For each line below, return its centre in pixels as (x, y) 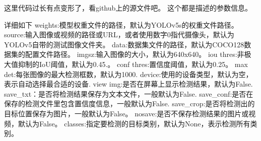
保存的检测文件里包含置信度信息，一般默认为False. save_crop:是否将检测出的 (129, 103)
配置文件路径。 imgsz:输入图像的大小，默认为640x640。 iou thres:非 (135, 54)
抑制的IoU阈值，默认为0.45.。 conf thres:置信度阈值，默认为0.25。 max (133, 64)
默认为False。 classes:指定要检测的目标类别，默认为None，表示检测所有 (134, 123)
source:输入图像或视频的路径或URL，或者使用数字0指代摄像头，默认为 (119, 34)
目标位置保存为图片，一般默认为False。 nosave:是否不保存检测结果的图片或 (126, 113)
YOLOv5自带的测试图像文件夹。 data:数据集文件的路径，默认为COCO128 (124, 44)
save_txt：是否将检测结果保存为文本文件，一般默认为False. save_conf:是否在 (129, 93)
